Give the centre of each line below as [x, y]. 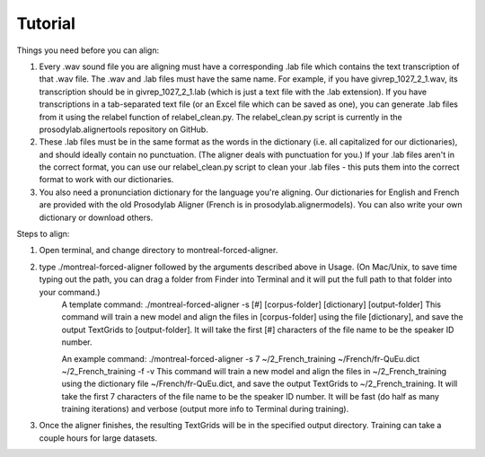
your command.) [70, 292]
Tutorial [46, 23]
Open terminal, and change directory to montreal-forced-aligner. [159, 250]
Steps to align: [43, 234]
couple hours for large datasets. [98, 438]
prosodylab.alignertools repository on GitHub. [123, 129]
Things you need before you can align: [88, 50]
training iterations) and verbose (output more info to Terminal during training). [205, 409]
